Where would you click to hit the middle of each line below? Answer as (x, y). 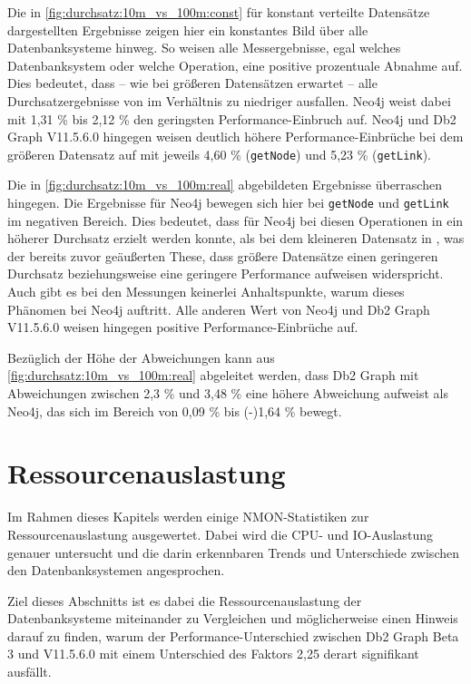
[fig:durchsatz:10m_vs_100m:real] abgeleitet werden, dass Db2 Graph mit (213, 375)
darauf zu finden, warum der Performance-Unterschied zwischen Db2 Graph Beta (233, 635)
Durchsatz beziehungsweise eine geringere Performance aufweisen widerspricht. (226, 274)
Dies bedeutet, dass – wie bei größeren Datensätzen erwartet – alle (192, 83)
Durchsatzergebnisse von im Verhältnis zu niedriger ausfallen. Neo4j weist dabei (229, 100)
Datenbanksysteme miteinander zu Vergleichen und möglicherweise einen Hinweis (233, 618)
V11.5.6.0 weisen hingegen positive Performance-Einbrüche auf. (183, 327)
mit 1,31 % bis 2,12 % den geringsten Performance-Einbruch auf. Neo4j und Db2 (232, 118)
